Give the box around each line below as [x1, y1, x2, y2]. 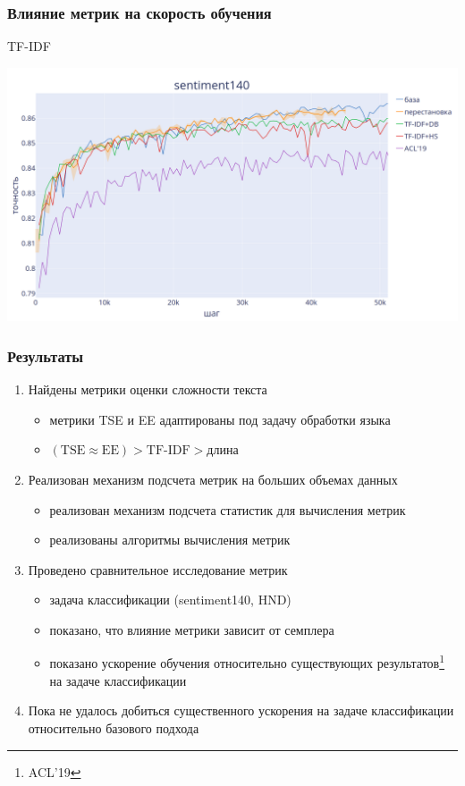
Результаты [7, 344, 84, 367]
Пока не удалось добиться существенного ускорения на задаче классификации [28, 701, 454, 720]
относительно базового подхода [28, 718, 199, 737]
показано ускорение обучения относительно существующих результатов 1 [49, 651, 445, 672]
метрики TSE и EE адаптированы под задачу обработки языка [49, 410, 391, 428]
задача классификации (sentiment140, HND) [49, 590, 292, 609]
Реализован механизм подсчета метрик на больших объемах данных [28, 469, 398, 488]
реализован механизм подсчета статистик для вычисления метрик [49, 500, 406, 519]
